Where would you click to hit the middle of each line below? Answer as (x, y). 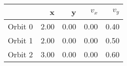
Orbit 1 (20, 40)
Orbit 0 (20, 26)
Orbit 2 (20, 54)
